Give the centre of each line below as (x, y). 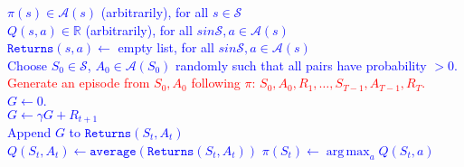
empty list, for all (166, 47)
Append (29, 132)
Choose (28, 65)
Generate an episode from (79, 83)
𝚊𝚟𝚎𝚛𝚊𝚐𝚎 (113, 151)
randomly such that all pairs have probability (301, 65)
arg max (348, 151)
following (216, 83)
